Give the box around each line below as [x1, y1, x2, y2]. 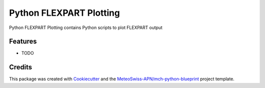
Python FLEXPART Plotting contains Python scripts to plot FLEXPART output [9, 25, 163, 30]
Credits [9, 63, 32, 71]
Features [9, 37, 37, 46]
